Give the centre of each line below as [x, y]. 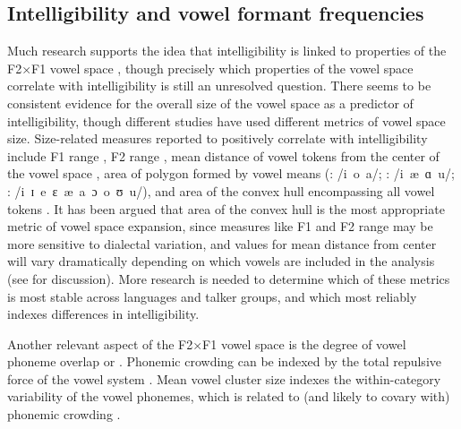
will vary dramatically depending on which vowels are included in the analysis [221, 261]
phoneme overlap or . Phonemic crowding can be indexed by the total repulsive [224, 361]
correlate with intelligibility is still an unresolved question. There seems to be [219, 86]
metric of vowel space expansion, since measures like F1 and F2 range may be [220, 226]
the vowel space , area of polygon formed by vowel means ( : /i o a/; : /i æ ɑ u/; [231, 173]
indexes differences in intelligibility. [103, 314]
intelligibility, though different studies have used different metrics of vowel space [226, 120]
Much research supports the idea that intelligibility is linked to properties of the [227, 51]
